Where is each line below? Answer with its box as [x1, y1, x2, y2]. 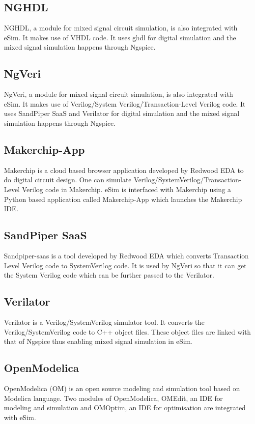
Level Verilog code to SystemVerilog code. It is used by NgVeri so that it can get [4, 260, 247, 270]
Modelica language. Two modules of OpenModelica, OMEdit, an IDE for [4, 393, 223, 403]
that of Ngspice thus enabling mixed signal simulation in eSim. [4, 336, 193, 346]
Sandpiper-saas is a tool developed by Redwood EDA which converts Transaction [4, 250, 249, 260]
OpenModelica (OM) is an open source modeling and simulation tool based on [4, 383, 240, 393]
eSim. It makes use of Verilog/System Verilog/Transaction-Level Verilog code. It [4, 98, 246, 109]
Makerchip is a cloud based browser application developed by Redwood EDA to [4, 165, 244, 175]
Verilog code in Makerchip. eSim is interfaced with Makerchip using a [22, 184, 231, 194]
